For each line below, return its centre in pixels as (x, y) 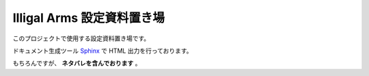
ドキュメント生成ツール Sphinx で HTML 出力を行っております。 (102, 51)
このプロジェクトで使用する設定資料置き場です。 (81, 38)
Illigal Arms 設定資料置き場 (89, 18)
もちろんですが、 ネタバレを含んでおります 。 (77, 63)
